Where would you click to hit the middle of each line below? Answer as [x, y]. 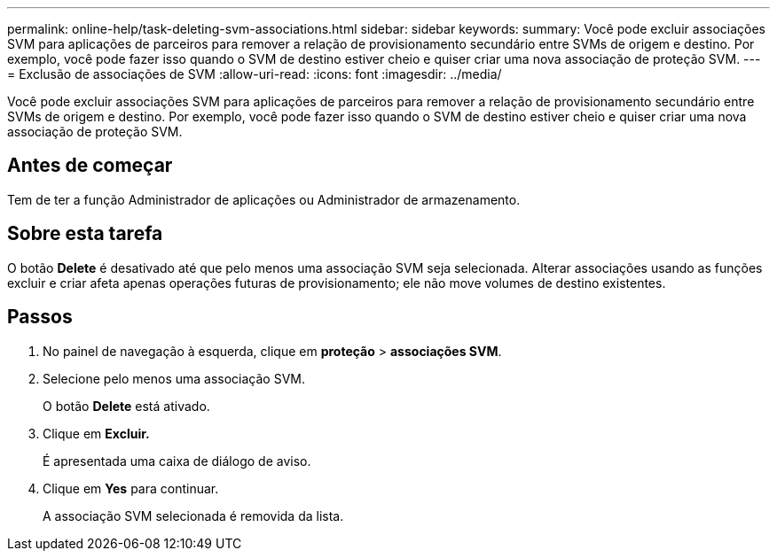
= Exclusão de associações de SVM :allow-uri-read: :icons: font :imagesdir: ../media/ [255, 74]
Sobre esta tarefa [85, 234]
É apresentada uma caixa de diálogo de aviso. [177, 461]
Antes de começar [90, 166]
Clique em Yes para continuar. [131, 488]
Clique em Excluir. [96, 433]
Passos [40, 317]
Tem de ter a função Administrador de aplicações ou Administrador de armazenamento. [264, 199]
